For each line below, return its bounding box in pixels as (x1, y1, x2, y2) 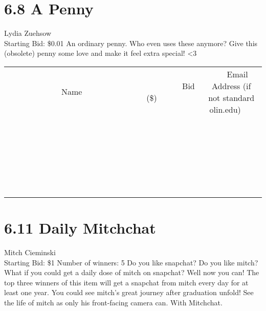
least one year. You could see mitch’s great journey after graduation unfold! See (4, 287, 254, 298)
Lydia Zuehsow (4, 28, 52, 38)
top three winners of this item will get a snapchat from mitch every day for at (4, 277, 249, 287)
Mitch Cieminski (4, 247, 56, 258)
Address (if (212, 79, 251, 92)
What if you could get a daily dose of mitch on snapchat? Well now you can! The (4, 267, 259, 278)
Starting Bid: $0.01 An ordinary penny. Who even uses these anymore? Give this (4, 37, 258, 48)
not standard (208, 91, 255, 103)
